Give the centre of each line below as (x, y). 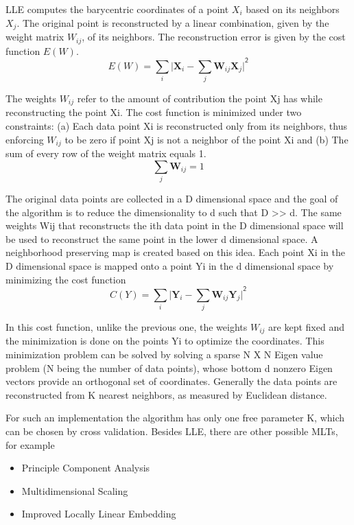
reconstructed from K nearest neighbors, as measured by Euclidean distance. (166, 394)
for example (30, 444)
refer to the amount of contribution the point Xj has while (200, 98)
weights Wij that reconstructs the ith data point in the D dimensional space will (175, 225)
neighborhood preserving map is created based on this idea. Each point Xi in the (175, 252)
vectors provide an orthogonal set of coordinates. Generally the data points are (172, 381)
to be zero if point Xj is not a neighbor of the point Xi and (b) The (206, 139)
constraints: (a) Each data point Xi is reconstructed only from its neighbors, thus (176, 125)
